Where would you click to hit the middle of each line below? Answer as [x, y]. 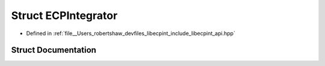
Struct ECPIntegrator [64, 15]
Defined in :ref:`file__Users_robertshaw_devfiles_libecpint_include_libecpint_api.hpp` [131, 33]
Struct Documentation [54, 50]
